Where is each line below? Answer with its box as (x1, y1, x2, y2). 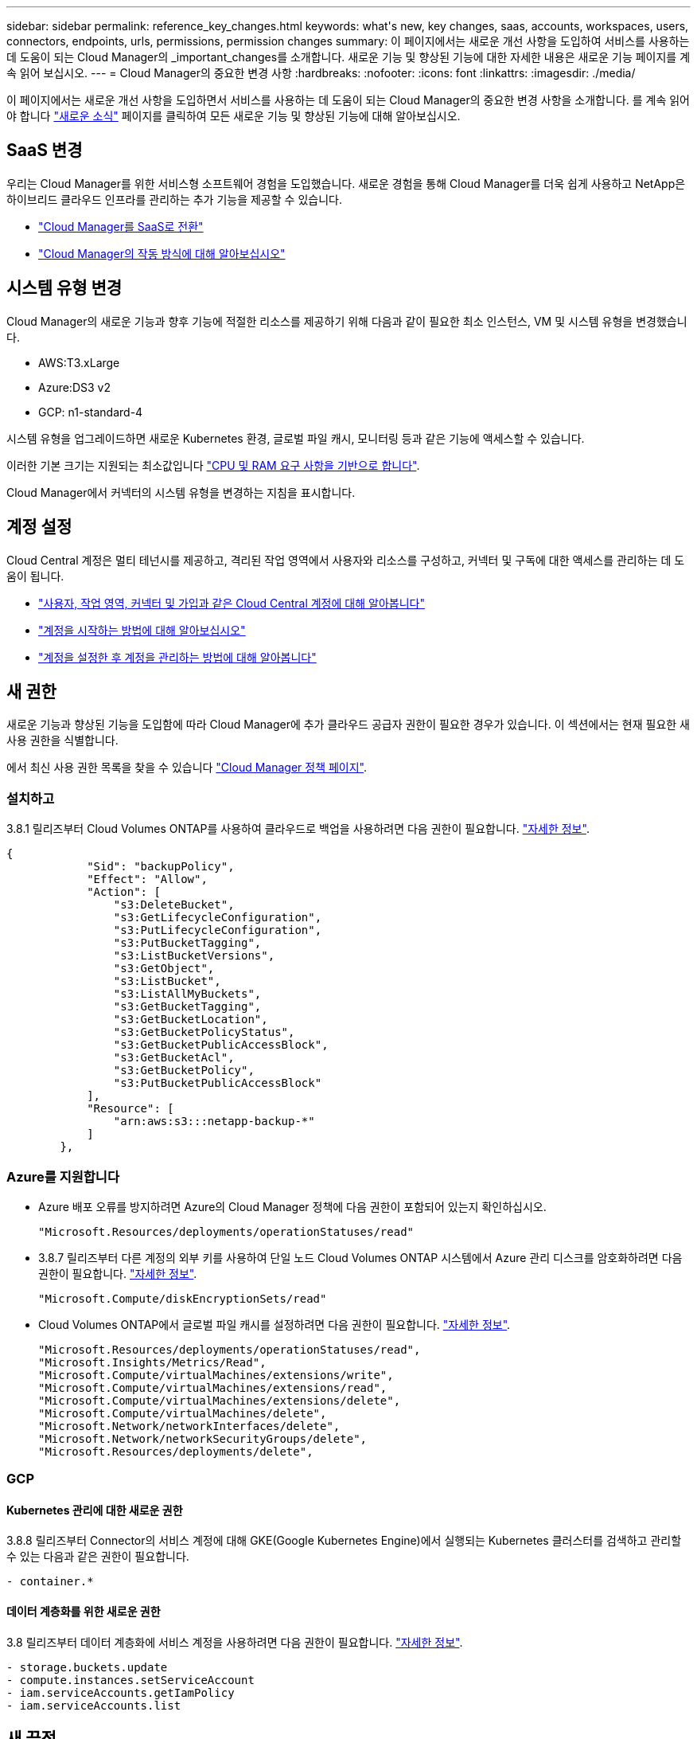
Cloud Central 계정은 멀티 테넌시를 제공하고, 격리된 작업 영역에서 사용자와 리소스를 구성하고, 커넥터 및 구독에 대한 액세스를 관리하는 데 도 (6, 553, 685, 567)
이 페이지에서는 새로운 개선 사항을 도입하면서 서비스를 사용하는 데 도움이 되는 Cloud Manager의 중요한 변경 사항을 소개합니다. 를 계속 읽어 (6, 93, 691, 107)
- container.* (6, 1575, 94, 1589)
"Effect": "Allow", (87, 873, 208, 886)
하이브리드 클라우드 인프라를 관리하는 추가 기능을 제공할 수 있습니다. (6, 192, 342, 206)
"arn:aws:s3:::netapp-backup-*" (113, 1115, 315, 1128)
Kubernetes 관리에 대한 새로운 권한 (6, 1503, 183, 1517)
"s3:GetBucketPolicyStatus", (113, 1026, 295, 1039)
